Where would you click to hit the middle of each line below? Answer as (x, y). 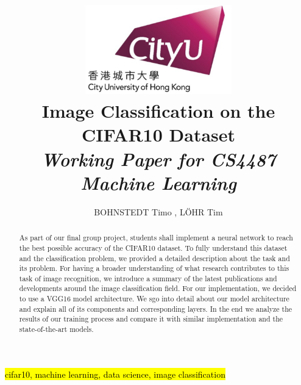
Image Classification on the (158, 111)
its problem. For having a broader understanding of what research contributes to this (154, 268)
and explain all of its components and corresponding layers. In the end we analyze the (156, 308)
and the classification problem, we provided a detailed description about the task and (154, 258)
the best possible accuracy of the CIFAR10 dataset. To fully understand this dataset (153, 247)
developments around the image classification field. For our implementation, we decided (158, 288)
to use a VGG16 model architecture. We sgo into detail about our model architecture (154, 299)
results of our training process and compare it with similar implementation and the (151, 319)
